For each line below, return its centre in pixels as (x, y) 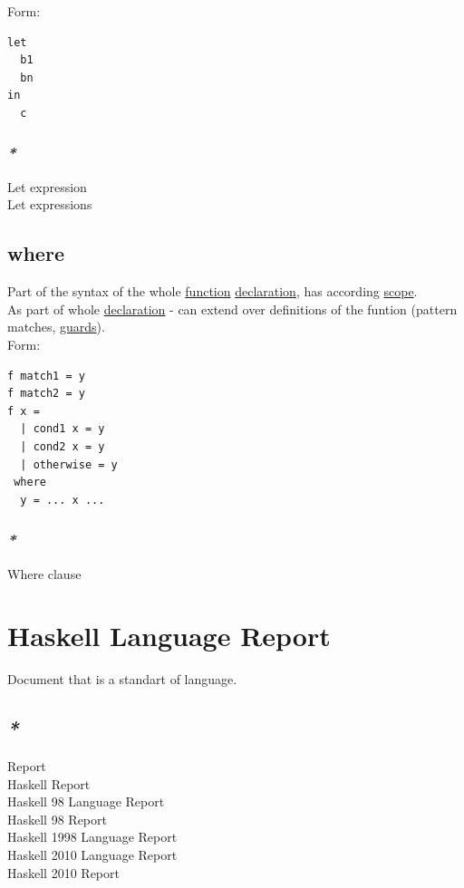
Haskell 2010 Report (63, 872)
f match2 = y (46, 394)
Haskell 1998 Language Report (92, 837)
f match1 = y (46, 376)
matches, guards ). (56, 327)
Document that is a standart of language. (122, 679)
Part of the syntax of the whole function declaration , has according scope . (213, 291)
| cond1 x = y (63, 429)
